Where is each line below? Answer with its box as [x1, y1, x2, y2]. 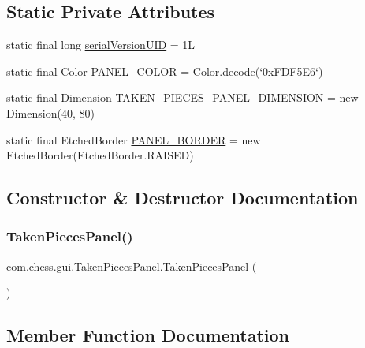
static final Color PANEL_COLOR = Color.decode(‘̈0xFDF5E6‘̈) [6, 62, 323, 79]
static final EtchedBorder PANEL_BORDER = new [6, 131, 261, 148]
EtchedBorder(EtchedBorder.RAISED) [6, 147, 194, 163]
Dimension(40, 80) [6, 104, 95, 121]
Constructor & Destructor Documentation [6, 185, 359, 210]
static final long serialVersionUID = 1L [6, 36, 196, 53]
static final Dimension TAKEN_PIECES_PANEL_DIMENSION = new [6, 89, 359, 106]
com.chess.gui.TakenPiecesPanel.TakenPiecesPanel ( [6, 257, 257, 274]
